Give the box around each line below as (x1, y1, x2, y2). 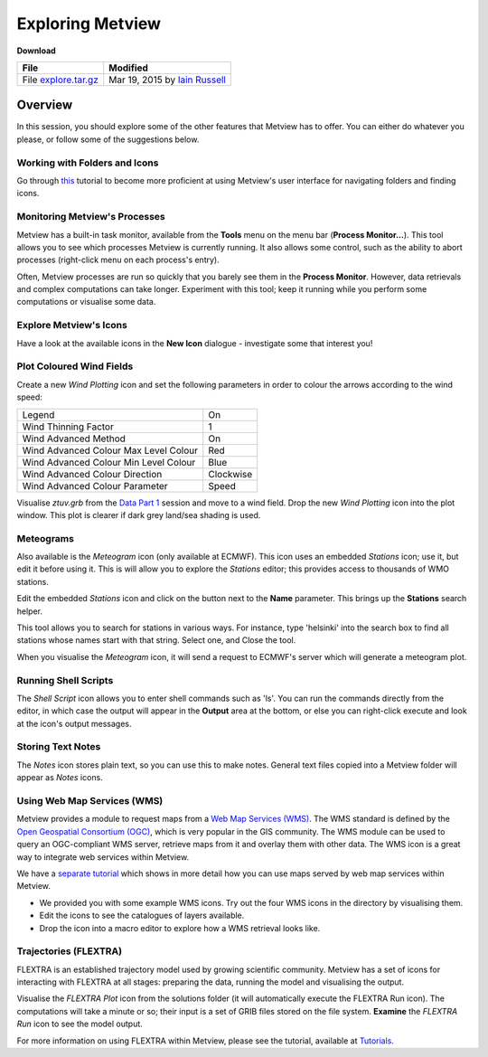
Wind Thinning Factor (22, 420, 115, 433)
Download (16, 45, 56, 56)
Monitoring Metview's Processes (16, 211, 166, 223)
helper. (16, 606, 42, 617)
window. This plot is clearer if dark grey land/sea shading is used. (16, 509, 261, 520)
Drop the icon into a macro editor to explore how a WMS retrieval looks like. (39, 922, 321, 933)
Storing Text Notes (16, 741, 101, 753)
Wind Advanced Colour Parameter (22, 479, 168, 492)
